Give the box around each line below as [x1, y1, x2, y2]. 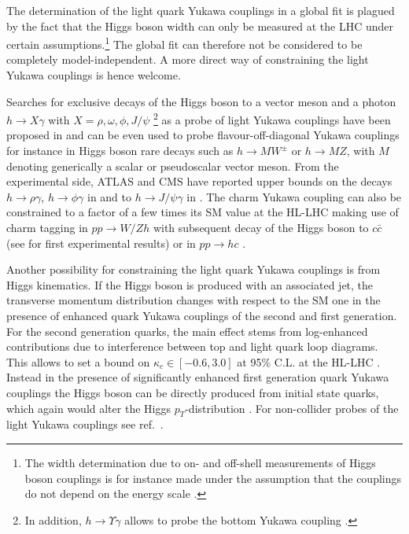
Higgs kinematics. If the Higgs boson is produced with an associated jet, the [6, 276, 374, 293]
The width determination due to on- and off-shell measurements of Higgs [24, 454, 376, 470]
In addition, [24, 511, 82, 528]
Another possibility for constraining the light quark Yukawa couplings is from [6, 261, 381, 278]
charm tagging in [6, 219, 88, 236]
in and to [87, 188, 132, 204]
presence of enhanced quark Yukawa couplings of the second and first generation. [6, 308, 397, 323]
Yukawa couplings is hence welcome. [6, 67, 181, 83]
